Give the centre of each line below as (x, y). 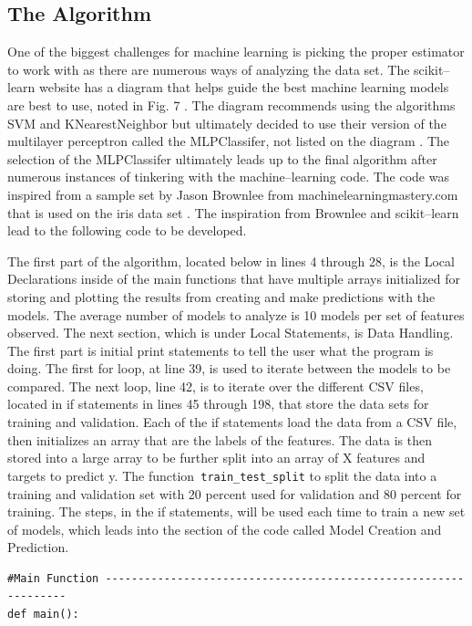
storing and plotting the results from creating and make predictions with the (221, 296)
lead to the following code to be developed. (127, 230)
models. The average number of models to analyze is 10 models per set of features (236, 314)
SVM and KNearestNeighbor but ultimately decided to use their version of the (227, 123)
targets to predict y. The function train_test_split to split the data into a (222, 475)
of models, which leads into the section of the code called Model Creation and (225, 529)
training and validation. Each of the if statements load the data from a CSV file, (232, 422)
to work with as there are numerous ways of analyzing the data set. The (209, 69)
